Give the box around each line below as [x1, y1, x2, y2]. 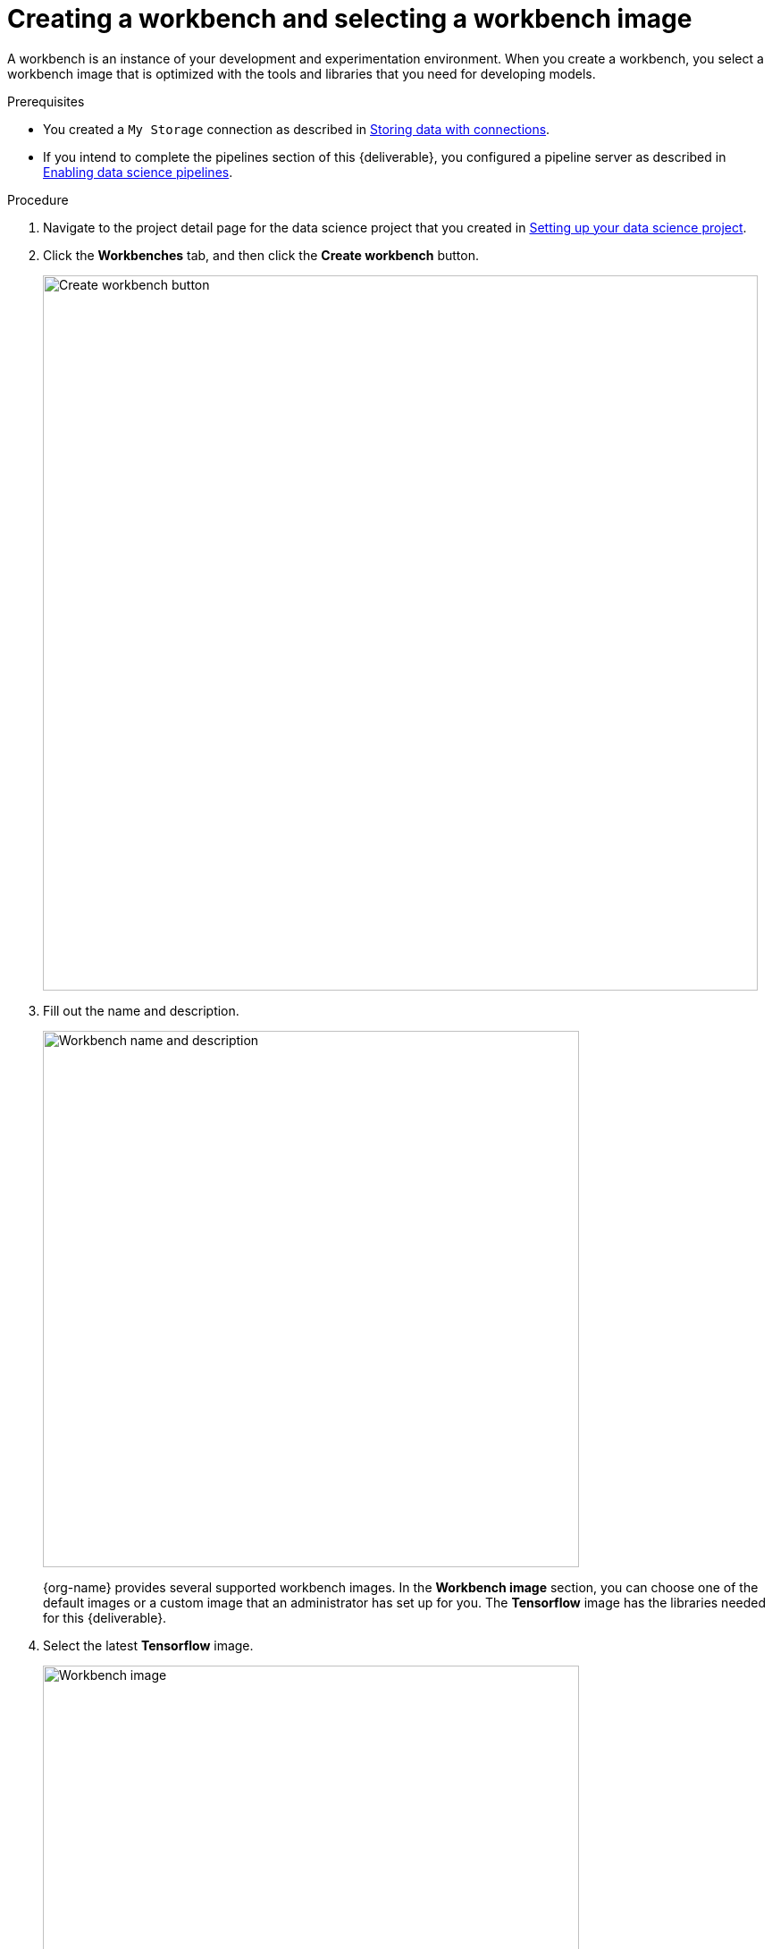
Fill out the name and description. [43, 1002, 239, 1018]
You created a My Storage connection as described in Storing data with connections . [43, 121, 550, 137]
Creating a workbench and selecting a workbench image [7, 4, 692, 34]
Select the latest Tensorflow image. [43, 1637, 254, 1653]
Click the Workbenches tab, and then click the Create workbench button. [43, 247, 479, 263]
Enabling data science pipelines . [43, 164, 233, 180]
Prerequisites [7, 93, 85, 109]
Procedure [7, 191, 69, 207]
